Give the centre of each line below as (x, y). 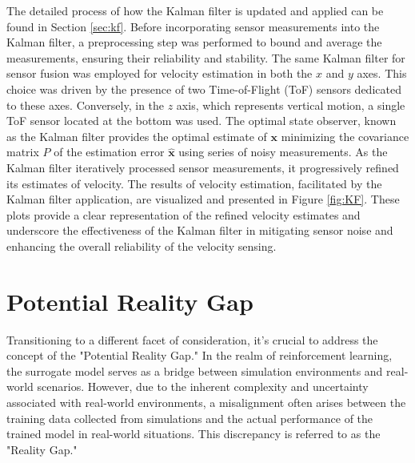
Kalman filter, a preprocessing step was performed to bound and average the (194, 42)
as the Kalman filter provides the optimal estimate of (137, 136)
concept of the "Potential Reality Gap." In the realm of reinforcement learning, (200, 355)
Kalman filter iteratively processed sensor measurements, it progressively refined (203, 167)
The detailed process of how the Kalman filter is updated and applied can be (195, 10)
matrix (23, 152)
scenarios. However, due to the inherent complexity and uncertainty (203, 387)
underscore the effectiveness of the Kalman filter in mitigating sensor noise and (200, 230)
